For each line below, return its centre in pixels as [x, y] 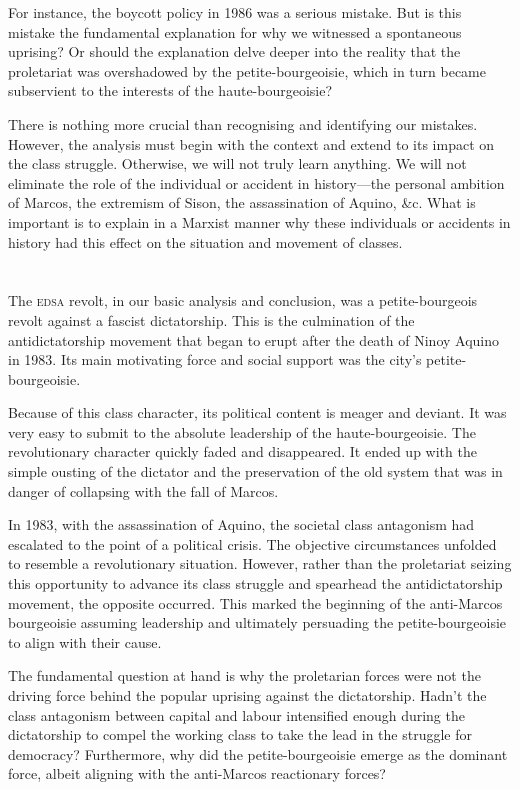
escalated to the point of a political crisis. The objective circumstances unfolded [252, 543]
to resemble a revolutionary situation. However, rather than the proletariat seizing [260, 563]
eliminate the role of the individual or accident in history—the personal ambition [256, 182]
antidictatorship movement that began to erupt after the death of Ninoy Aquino [254, 339]
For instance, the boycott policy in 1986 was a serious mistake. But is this [235, 12]
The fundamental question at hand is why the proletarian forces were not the [244, 675]
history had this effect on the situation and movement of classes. [205, 241]
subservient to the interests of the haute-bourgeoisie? [170, 90]
